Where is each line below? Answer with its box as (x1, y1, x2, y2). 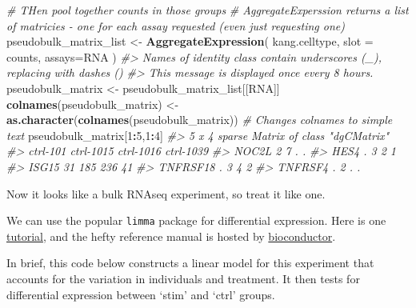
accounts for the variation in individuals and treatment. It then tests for (6, 270, 360, 286)
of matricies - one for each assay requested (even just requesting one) (6, 17, 345, 34)
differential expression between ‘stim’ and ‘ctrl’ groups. (6, 286, 275, 302)
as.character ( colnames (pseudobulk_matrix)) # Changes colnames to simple (6, 111, 393, 128)
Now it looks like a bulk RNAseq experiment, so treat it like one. (6, 185, 326, 202)
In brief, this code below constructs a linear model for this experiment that (6, 254, 374, 271)
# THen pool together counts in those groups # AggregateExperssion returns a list (6, 2, 409, 18)
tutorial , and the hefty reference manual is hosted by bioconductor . (6, 227, 336, 244)
